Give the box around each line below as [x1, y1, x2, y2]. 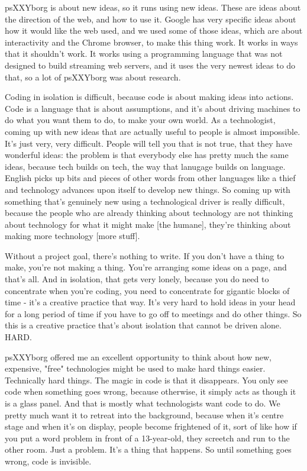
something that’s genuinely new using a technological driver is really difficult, [5, 195, 285, 207]
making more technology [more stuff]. [5, 230, 140, 242]
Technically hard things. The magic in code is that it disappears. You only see [5, 373, 288, 386]
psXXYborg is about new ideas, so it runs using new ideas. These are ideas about [5, 1, 301, 13]
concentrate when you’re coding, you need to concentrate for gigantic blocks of [5, 284, 290, 296]
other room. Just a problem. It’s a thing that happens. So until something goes [5, 443, 292, 456]
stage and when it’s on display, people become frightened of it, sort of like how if [5, 420, 297, 433]
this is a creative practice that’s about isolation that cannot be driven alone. [5, 319, 282, 331]
